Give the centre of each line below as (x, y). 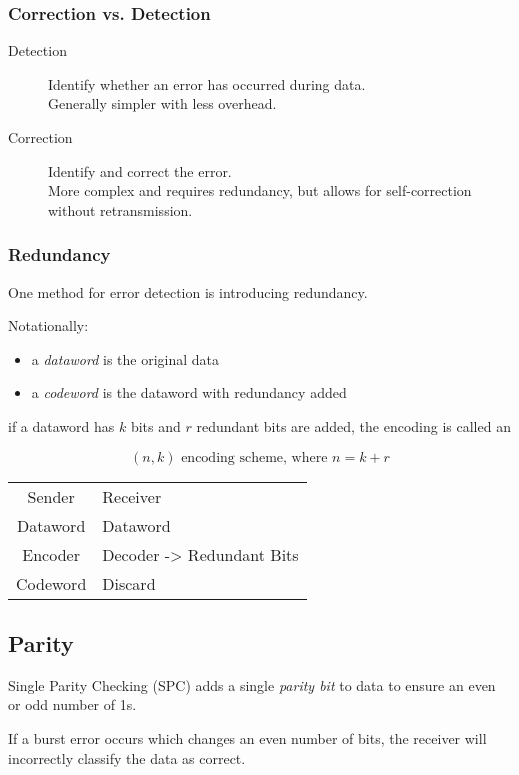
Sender (51, 496)
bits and (155, 425)
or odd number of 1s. (72, 704)
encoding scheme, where (254, 457)
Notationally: (48, 325)
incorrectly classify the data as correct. (127, 757)
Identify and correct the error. (140, 170)
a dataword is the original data (125, 358)
